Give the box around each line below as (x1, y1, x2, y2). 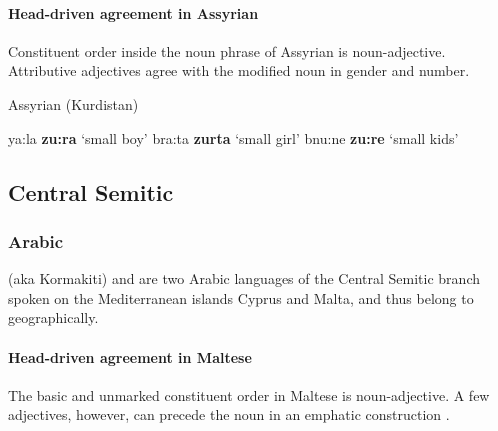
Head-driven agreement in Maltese (8, 346, 252, 367)
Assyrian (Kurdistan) (8, 93, 139, 114)
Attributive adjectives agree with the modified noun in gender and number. (8, 60, 470, 81)
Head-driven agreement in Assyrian (8, 2, 259, 23)
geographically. (8, 307, 99, 328)
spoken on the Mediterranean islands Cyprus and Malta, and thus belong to (8, 287, 474, 308)
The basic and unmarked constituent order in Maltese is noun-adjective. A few (8, 384, 490, 405)
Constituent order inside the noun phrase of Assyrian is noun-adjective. (8, 40, 446, 61)
